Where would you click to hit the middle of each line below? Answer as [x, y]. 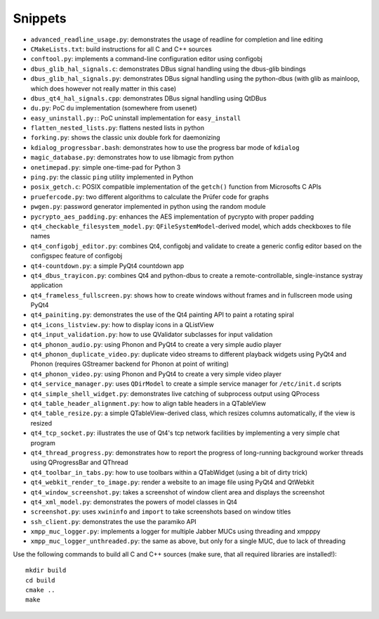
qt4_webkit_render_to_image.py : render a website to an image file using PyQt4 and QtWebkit [172, 483]
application [47, 286]
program [43, 442]
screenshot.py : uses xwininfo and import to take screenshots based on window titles [161, 512]
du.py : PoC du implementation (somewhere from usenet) [114, 108]
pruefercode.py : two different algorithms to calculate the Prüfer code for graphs [150, 196]
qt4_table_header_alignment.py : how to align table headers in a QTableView [148, 403]
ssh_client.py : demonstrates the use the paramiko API [113, 521]
